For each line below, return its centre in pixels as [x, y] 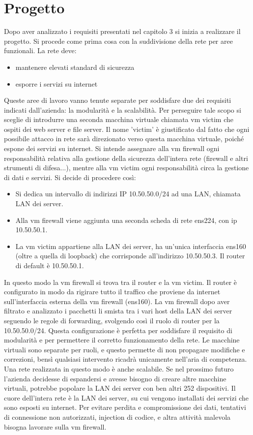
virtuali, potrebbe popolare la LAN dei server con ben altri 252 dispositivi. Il [120, 388]
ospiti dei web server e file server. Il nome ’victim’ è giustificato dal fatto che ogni [127, 129]
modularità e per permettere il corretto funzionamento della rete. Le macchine [122, 340]
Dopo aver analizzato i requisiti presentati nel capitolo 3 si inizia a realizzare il [122, 31]
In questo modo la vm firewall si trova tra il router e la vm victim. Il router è [121, 282]
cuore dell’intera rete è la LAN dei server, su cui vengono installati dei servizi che [126, 397]
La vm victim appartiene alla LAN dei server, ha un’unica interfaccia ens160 [131, 246]
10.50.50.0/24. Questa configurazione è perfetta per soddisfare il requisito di [118, 330]
